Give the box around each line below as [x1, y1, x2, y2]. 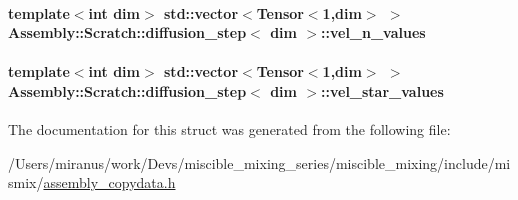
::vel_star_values [321, 80, 444, 101]
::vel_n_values [321, 22, 426, 43]
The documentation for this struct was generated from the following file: [8, 119, 451, 140]
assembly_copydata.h [43, 172, 176, 193]
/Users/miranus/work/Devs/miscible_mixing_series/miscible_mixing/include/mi [8, 152, 511, 173]
